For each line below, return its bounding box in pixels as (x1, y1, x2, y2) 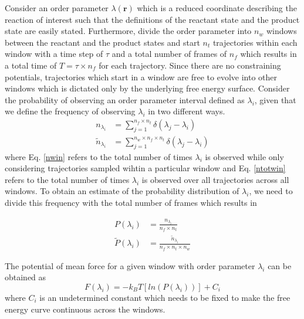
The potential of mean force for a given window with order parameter (5, 259, 255, 272)
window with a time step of (5, 47, 103, 60)
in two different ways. (148, 105, 225, 117)
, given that (254, 93, 296, 106)
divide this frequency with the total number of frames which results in (5, 196, 257, 208)
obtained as (5, 271, 46, 283)
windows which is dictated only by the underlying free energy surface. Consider (5, 82, 290, 94)
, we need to (249, 185, 293, 197)
